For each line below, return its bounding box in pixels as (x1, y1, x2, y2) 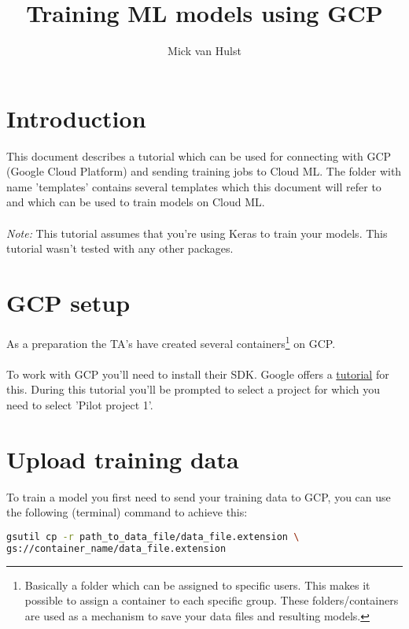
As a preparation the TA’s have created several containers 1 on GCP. (6, 332, 336, 351)
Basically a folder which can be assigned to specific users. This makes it (24, 576, 370, 593)
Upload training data (6, 442, 239, 475)
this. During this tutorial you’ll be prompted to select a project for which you (6, 381, 381, 398)
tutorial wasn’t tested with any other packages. (6, 240, 234, 257)
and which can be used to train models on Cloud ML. (6, 194, 265, 210)
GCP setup (6, 287, 131, 318)
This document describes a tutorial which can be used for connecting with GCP (6, 147, 392, 164)
